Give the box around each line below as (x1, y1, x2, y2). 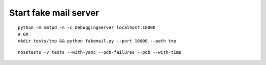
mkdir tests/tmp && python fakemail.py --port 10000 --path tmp (18, 38, 177, 44)
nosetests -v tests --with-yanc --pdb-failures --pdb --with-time (18, 49, 182, 55)
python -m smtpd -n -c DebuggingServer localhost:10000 (18, 24, 156, 30)
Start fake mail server (9, 7, 100, 18)
